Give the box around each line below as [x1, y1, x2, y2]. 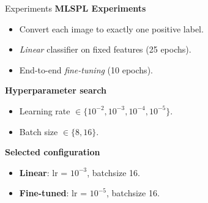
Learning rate [19, 104, 70, 117]
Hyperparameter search [5, 84, 107, 97]
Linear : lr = [19, 166, 68, 179]
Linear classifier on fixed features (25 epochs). [19, 43, 191, 56]
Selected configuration [5, 146, 100, 158]
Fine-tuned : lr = [19, 186, 87, 199]
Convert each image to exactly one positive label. [19, 22, 204, 35]
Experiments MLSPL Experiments [5, 2, 146, 14]
